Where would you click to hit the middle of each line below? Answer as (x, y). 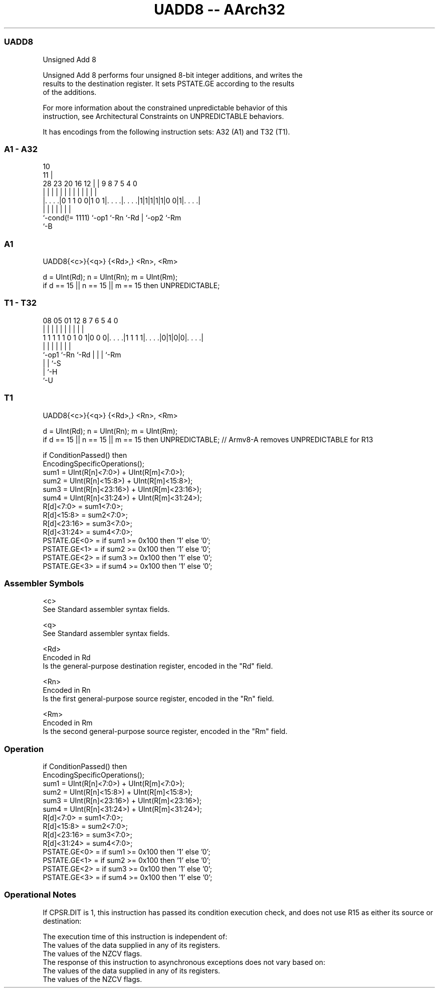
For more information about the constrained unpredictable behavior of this (165, 107)
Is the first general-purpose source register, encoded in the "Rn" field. (158, 699)
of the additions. (70, 92)
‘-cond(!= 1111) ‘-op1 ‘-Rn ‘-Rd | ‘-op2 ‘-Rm (112, 218)
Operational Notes (40, 895)
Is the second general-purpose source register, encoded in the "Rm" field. (165, 731)
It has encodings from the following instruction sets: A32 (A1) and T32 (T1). (166, 132)
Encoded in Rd (67, 658)
